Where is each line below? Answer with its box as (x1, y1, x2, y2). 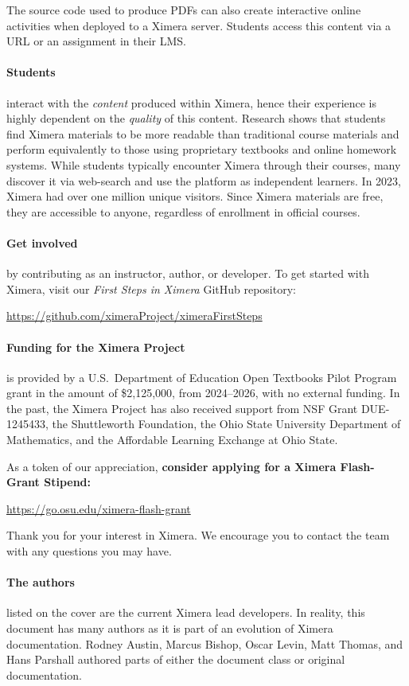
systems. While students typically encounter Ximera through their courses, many (6, 156, 401, 173)
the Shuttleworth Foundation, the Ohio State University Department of (52, 415, 401, 432)
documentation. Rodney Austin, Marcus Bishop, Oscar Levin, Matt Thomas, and (6, 635, 403, 652)
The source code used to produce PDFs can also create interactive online (6, 2, 361, 18)
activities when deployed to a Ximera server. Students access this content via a (6, 17, 391, 33)
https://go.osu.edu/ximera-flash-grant (6, 500, 191, 516)
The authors (6, 574, 75, 591)
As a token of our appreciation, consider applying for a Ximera (6, 458, 337, 474)
